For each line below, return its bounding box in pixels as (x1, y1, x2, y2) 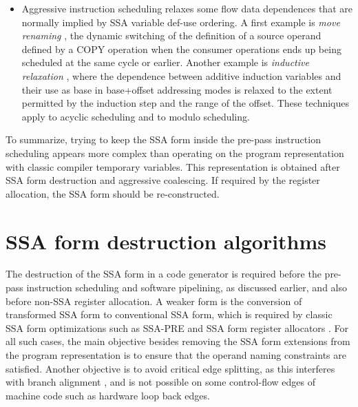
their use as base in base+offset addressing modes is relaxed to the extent (21, 82, 333, 96)
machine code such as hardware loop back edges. (6, 388, 210, 402)
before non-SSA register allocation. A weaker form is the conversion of (6, 293, 302, 308)
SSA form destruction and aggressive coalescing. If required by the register (6, 173, 320, 187)
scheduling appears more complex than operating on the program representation (6, 145, 344, 160)
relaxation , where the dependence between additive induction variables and (21, 68, 341, 83)
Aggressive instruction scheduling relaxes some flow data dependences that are (21, 1, 352, 15)
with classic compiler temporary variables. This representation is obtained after (6, 159, 340, 174)
